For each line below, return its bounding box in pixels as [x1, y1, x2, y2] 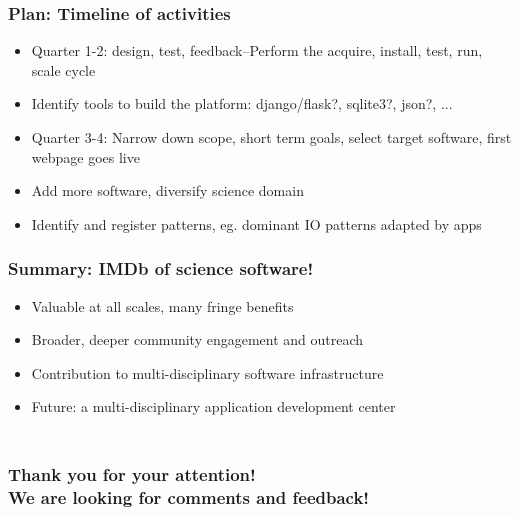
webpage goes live [31, 146, 140, 167]
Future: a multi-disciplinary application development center [31, 396, 396, 417]
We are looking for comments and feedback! [8, 484, 370, 509]
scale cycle [31, 59, 96, 80]
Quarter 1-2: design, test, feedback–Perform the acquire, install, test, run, [31, 40, 483, 61]
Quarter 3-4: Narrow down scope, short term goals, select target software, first [31, 127, 512, 147]
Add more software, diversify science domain [31, 180, 304, 201]
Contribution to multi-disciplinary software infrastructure [31, 362, 384, 383]
